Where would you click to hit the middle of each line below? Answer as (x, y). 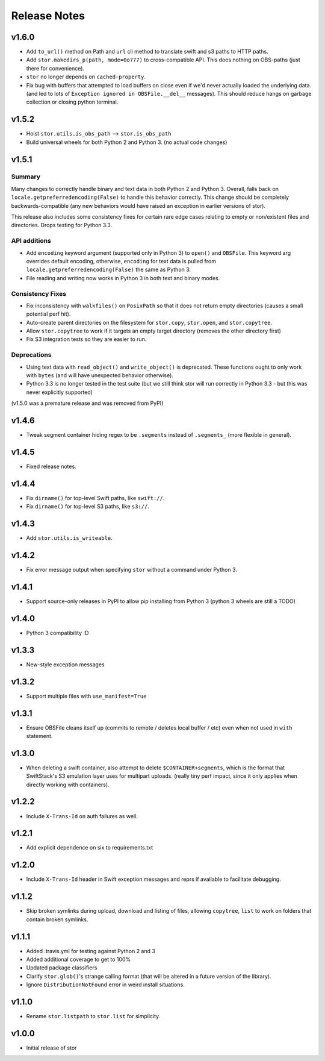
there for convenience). (55, 68)
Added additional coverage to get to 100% (79, 959)
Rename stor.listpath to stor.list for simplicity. (93, 1016)
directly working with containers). (68, 784)
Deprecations (31, 355)
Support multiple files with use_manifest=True (86, 696)
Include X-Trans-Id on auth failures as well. (82, 816)
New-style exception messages (65, 664)
